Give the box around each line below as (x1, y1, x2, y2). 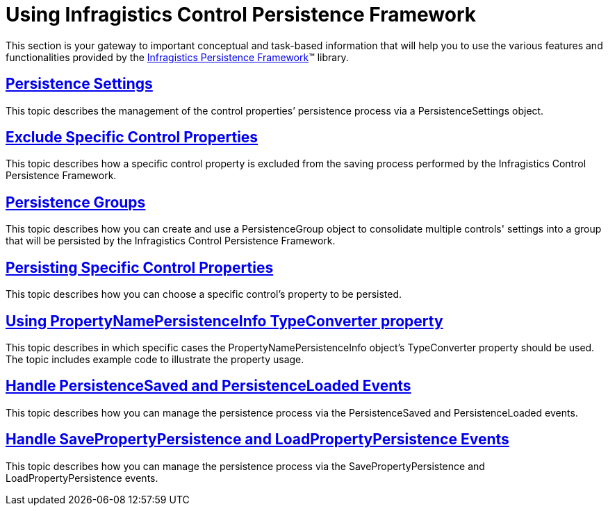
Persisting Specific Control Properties (6, 258, 274, 276)
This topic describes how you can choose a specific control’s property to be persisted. (6, 288, 402, 301)
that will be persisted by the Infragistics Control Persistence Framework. (6, 235, 336, 247)
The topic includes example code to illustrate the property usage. (6, 353, 304, 365)
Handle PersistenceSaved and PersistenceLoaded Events (6, 377, 411, 395)
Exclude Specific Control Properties (6, 128, 258, 146)
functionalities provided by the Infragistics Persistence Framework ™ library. (6, 51, 349, 63)
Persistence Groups (6, 193, 146, 211)
